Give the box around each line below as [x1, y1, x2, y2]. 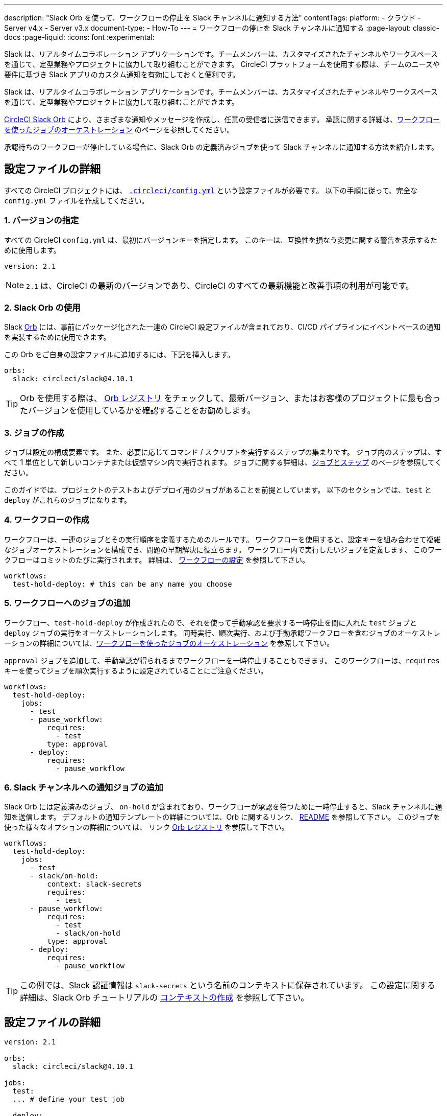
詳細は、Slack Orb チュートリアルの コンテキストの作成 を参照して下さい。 [20, 992, 309, 1003]
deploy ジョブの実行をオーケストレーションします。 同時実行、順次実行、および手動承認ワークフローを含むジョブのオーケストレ [4, 628, 440, 637]
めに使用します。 [4, 245, 61, 254]
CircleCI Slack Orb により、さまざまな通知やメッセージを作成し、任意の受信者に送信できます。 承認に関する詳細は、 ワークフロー [4, 115, 440, 124]
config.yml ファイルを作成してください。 [4, 196, 149, 205]
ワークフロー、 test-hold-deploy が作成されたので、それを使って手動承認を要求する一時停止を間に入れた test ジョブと [4, 618, 417, 627]
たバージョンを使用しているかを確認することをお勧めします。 [20, 405, 256, 416]
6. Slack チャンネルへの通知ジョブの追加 [4, 782, 163, 793]
